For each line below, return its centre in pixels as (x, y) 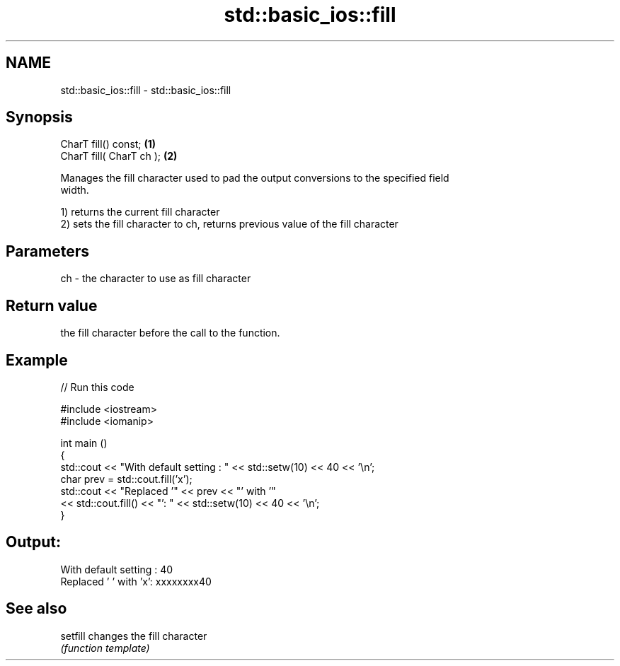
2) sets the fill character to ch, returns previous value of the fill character (229, 224)
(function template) (105, 648)
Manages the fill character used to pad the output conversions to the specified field (255, 178)
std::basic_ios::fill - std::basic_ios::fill (146, 90)
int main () (84, 443)
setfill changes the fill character (134, 636)
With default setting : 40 (117, 569)
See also (36, 609)
